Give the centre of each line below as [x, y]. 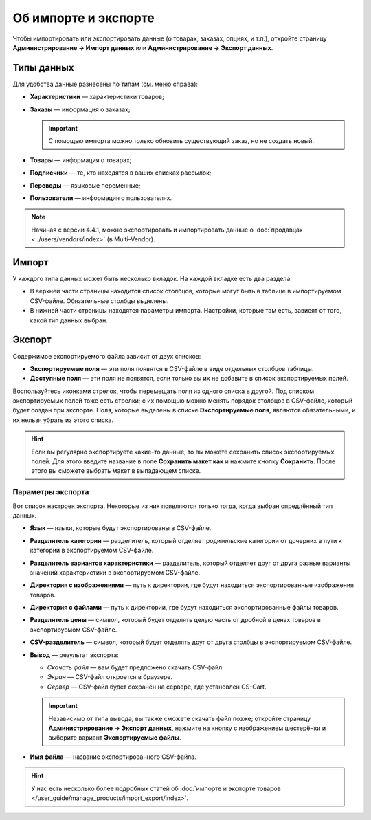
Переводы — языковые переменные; [85, 185]
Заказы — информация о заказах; [80, 109]
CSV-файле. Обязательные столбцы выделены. [99, 301]
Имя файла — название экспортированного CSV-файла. [113, 757]
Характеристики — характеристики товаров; [97, 97]
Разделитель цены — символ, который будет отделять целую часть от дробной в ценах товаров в [175, 620]
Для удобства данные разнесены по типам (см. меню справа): [105, 84]
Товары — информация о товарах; [81, 160]
